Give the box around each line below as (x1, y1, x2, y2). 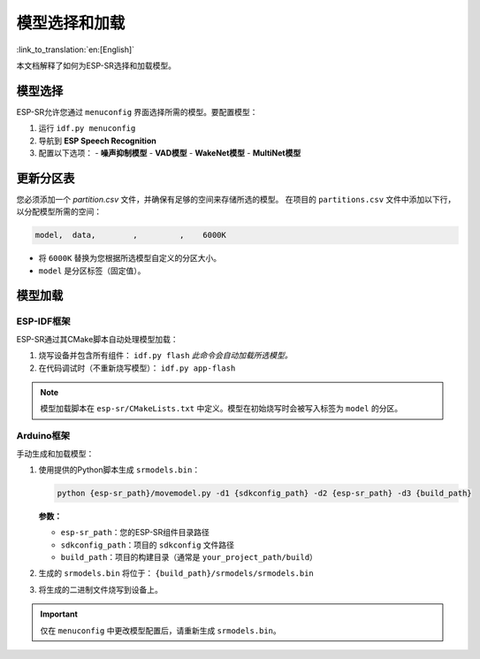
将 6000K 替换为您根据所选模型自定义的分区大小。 (38, 253, 222, 264)
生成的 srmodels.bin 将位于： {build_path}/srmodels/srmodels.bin (38, 568, 314, 579)
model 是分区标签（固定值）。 (38, 265, 146, 276)
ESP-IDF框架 (16, 315, 71, 327)
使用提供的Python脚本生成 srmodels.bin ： (38, 464, 201, 475)
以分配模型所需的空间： (16, 206, 102, 217)
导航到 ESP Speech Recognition (38, 135, 156, 146)
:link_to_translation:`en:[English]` (16, 44, 135, 55)
